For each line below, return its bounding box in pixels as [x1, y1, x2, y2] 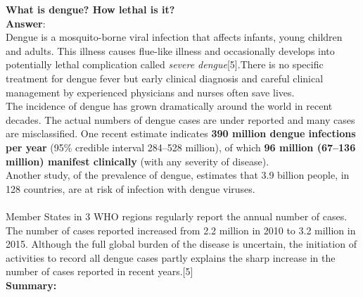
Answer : [6, 15, 46, 30]
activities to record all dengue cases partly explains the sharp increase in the [6, 250, 336, 265]
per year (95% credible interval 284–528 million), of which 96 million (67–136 [6, 139, 356, 154]
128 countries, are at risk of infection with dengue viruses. [6, 181, 255, 196]
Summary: [6, 277, 57, 292]
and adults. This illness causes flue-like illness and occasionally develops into [6, 43, 335, 58]
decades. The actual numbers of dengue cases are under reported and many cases [6, 112, 355, 127]
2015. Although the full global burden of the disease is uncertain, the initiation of [6, 236, 357, 251]
